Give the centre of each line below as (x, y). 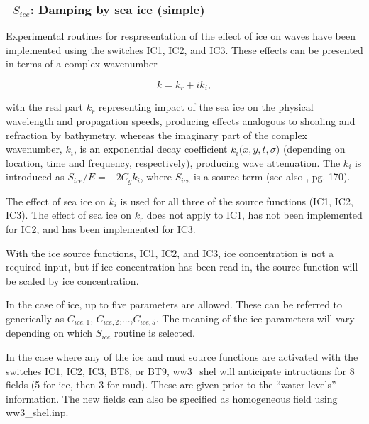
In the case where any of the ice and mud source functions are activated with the (182, 357)
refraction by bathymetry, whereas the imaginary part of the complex (156, 135)
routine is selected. (155, 333)
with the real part (44, 107)
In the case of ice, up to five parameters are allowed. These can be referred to (174, 304)
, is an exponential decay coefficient (150, 149)
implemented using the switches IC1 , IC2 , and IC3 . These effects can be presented (184, 49)
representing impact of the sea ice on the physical (206, 107)
